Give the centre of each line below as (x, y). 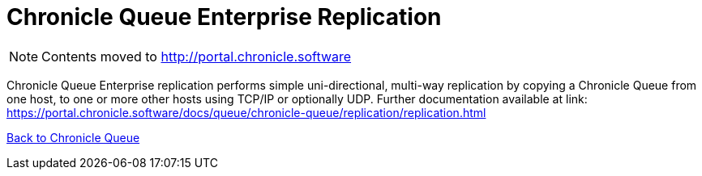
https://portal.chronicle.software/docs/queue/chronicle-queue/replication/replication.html (246, 112)
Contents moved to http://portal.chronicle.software (197, 56)
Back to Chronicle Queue (73, 137)
